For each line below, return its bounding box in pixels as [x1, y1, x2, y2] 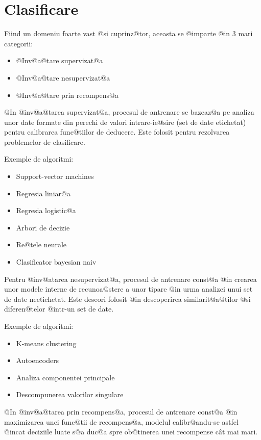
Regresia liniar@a [16, 188, 70, 198]
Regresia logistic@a [16, 205, 76, 216]
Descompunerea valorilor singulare [16, 389, 124, 400]
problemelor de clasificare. [4, 136, 85, 147]
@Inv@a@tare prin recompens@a [16, 89, 118, 100]
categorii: [4, 38, 33, 48]
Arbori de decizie [16, 222, 70, 232]
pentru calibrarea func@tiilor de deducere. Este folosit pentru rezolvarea [4, 126, 230, 137]
